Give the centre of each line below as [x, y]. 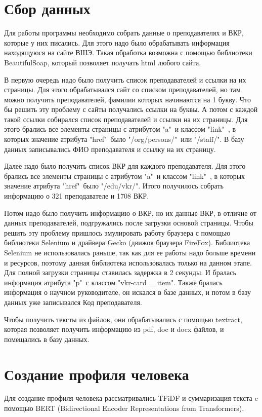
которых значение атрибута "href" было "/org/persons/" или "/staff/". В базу [124, 139]
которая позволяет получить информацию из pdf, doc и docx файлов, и [114, 329]
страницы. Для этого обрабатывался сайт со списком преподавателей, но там [122, 89]
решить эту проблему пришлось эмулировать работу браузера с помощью [117, 232]
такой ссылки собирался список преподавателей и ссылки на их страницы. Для [126, 119]
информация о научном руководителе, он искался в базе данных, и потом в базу [127, 292]
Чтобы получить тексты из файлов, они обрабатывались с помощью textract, [123, 319]
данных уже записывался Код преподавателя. [73, 302]
